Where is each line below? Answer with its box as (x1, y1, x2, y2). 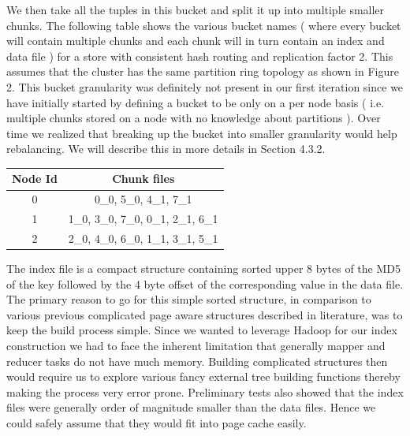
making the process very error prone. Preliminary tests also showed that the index (6, 383, 404, 400)
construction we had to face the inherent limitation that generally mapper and (6, 337, 386, 354)
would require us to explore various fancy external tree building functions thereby (6, 368, 401, 385)
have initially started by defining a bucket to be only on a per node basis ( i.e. (6, 94, 385, 110)
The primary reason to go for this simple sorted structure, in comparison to (6, 291, 371, 307)
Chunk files (112, 170, 175, 187)
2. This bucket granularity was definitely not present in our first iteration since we (6, 78, 404, 95)
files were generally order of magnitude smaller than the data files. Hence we (6, 399, 376, 416)
